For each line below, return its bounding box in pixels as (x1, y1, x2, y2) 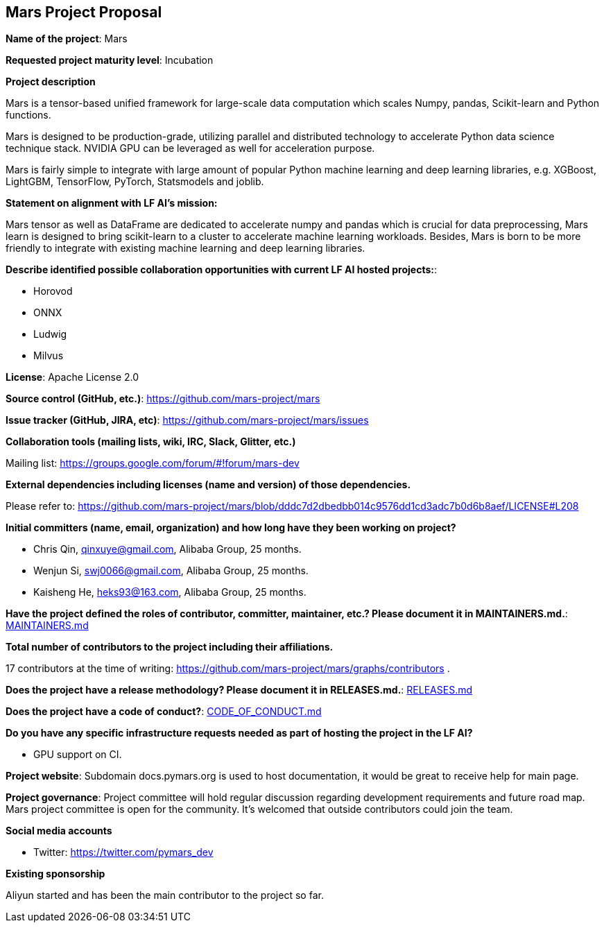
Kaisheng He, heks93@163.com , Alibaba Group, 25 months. (33, 586, 307, 599)
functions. (6, 109, 51, 121)
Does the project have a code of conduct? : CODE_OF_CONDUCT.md (6, 705, 322, 718)
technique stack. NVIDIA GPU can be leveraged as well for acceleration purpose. (6, 142, 375, 155)
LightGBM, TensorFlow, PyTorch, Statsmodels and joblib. (6, 175, 264, 188)
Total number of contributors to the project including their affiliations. (6, 641, 334, 653)
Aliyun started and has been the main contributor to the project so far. (6, 889, 324, 902)
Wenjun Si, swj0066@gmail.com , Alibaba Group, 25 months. (33, 565, 309, 577)
